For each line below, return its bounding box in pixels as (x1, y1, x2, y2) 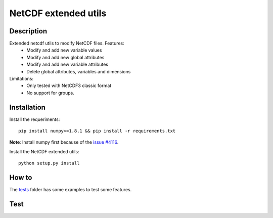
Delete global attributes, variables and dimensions (26, 68, 131, 74)
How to (9, 173, 32, 182)
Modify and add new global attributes (26, 54, 105, 60)
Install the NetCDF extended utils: (9, 148, 79, 154)
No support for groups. (26, 90, 74, 96)
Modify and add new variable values (26, 47, 102, 53)
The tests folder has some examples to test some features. (9, 187, 132, 193)
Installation (9, 103, 45, 111)
